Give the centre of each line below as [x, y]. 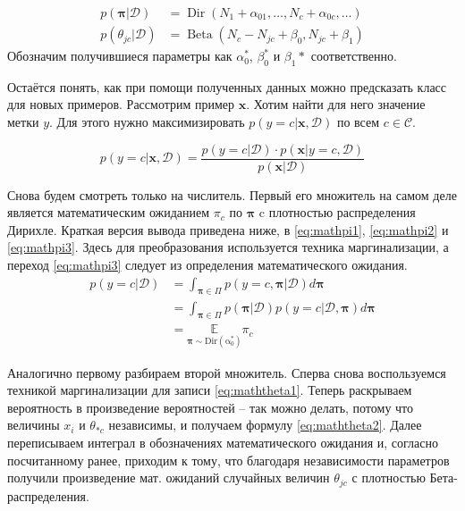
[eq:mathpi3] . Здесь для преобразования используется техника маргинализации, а [228, 247]
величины [34, 425]
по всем [358, 122]
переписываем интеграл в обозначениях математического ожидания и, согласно [223, 442]
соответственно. [354, 56]
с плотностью [389, 477]
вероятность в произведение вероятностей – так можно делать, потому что [211, 407]
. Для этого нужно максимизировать [147, 122]
